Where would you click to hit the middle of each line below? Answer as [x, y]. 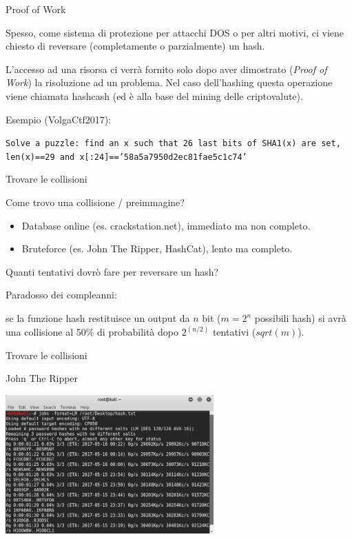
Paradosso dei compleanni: [61, 295]
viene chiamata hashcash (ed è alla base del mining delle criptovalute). [154, 95]
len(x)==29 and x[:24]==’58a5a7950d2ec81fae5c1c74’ [126, 157]
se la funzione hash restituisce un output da [98, 318]
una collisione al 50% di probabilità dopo [92, 332]
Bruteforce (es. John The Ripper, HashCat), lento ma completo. [157, 248]
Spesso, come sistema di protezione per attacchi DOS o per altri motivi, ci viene [175, 32]
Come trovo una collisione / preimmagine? [95, 202]
